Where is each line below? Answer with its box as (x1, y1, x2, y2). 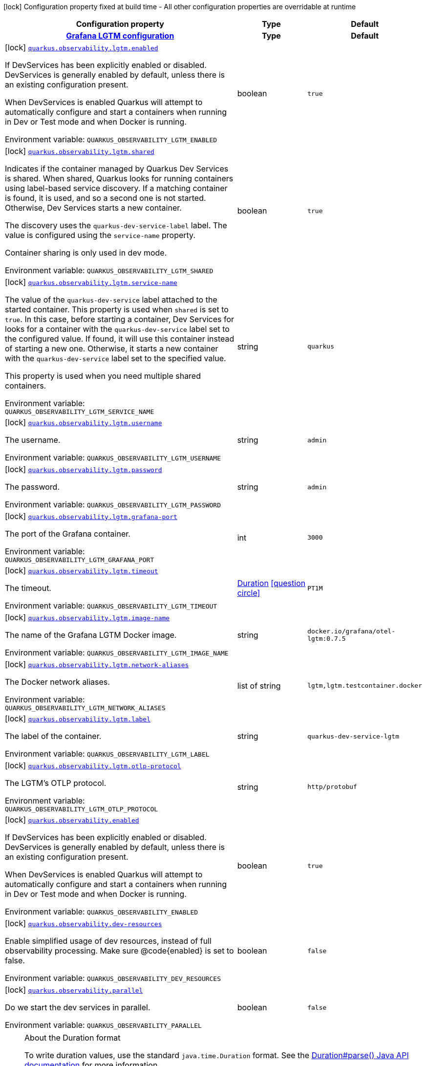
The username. (5, 435, 61, 445)
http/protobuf (307, 783, 357, 790)
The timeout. (5, 583, 51, 593)
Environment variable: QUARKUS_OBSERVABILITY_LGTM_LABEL (5, 749, 210, 759)
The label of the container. (5, 731, 102, 741)
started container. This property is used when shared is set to (5, 305, 229, 314)
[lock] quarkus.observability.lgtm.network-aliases (5, 659, 189, 669)
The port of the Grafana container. (5, 529, 130, 539)
